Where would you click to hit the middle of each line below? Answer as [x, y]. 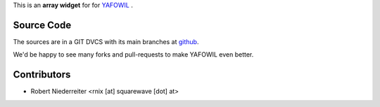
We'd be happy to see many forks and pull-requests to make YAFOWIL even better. [133, 55]
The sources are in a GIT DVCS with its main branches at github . [106, 41]
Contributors [42, 74]
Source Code [42, 25]
